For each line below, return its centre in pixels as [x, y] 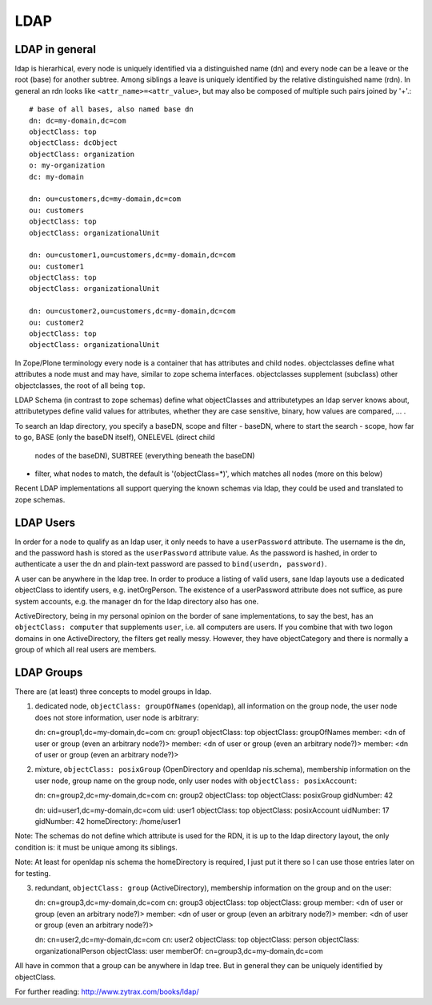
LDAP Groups [49, 672]
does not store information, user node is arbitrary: [117, 717]
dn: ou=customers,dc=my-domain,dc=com [105, 199]
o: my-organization [67, 165]
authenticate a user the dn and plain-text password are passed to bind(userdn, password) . [171, 564]
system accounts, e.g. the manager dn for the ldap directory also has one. [137, 601]
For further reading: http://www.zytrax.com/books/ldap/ [107, 992]
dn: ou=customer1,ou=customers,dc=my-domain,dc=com [132, 255]
